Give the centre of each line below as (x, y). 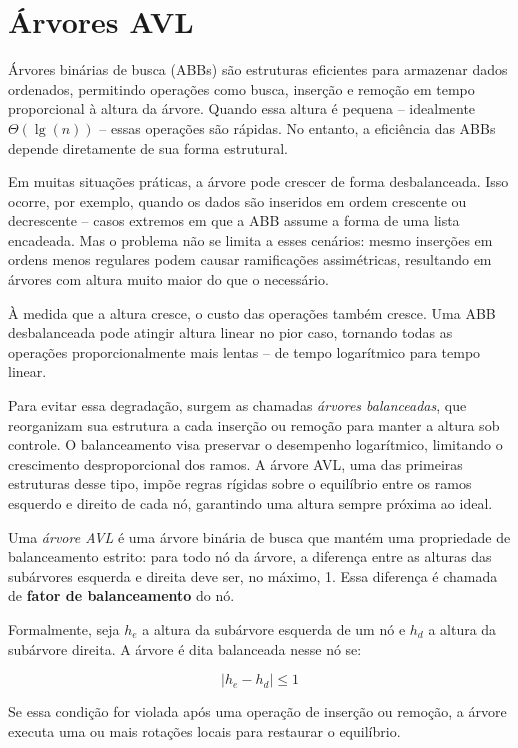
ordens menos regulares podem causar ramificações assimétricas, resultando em (250, 259)
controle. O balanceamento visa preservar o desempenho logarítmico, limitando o (255, 444)
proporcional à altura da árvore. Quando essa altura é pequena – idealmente (242, 108)
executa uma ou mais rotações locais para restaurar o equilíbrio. (204, 730)
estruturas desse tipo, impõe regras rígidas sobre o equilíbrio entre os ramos (240, 483)
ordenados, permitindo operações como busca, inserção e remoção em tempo (241, 88)
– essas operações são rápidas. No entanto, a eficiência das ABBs (297, 127)
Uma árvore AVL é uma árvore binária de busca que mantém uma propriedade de (259, 536)
